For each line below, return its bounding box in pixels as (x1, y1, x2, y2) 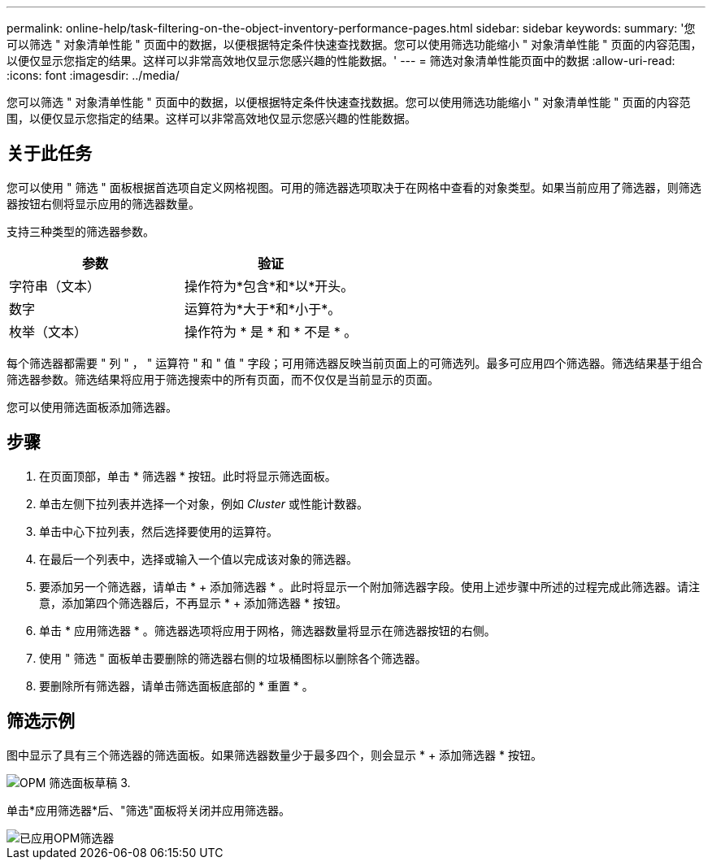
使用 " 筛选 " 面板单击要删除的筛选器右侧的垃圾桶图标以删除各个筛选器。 (39, 651, 427, 665)
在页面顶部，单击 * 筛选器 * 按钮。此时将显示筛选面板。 (39, 468, 336, 483)
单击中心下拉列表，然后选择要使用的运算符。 (39, 524, 278, 538)
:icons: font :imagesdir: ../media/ (7, 68, 180, 82)
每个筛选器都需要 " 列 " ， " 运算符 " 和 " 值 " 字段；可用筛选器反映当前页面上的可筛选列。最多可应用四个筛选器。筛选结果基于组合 (7, 355, 703, 370)
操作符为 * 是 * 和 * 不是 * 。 (185, 323, 358, 340)
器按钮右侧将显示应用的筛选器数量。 (7, 196, 200, 211)
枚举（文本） (9, 323, 88, 340)
